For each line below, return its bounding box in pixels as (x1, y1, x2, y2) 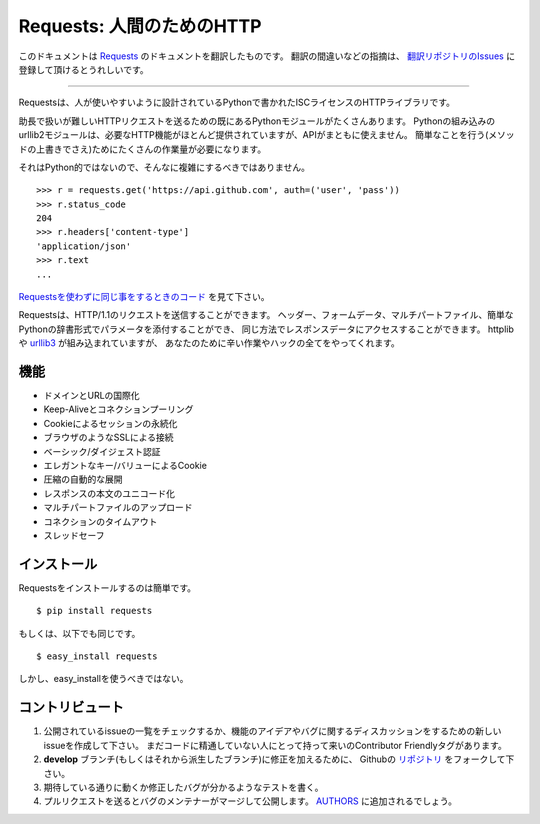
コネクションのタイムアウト (43, 515, 158, 527)
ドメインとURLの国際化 (43, 390, 140, 402)
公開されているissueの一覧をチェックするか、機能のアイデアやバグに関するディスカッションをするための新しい (43, 725, 502, 737)
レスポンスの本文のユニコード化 (43, 487, 175, 499)
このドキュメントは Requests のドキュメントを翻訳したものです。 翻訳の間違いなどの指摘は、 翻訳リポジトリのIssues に (18, 50, 515, 62)
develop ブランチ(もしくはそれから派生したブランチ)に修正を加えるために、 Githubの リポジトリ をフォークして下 (43, 753, 515, 765)
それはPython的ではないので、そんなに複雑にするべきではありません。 (18, 161, 310, 173)
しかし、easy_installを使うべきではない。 (18, 673, 189, 685)
